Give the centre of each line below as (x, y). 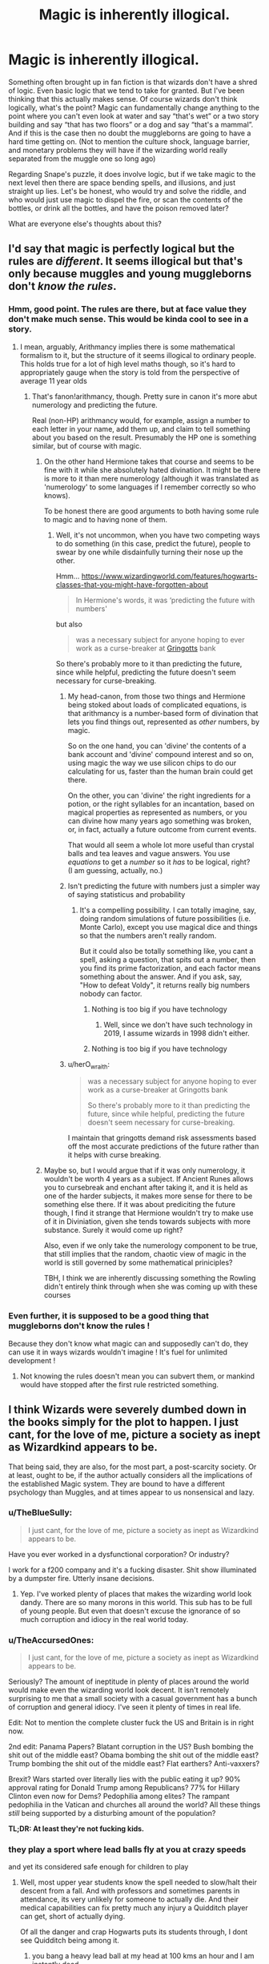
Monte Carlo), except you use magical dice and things (169, 927)
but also (69, 624)
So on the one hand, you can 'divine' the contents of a (157, 746)
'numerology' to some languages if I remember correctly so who (150, 487)
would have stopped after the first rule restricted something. (119, 1384)
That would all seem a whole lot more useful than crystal (161, 845)
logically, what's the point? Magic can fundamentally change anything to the (134, 107)
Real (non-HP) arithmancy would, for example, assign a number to (141, 420)
